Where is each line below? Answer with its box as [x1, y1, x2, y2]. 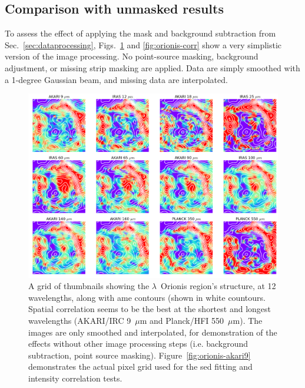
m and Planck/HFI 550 [140, 314, 224, 327]
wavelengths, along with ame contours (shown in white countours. [28, 291, 266, 303]
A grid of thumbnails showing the [28, 280, 150, 292]
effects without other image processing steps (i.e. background [28, 337, 248, 350]
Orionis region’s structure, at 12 [160, 280, 276, 292]
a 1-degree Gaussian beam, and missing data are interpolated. [5, 73, 228, 85]
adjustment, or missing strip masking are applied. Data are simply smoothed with [5, 61, 300, 74]
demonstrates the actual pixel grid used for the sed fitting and [28, 360, 253, 373]
